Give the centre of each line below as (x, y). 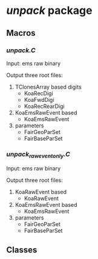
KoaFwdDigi (39, 99)
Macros (21, 33)
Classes (22, 250)
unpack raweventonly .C (38, 155)
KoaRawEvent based (41, 192)
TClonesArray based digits (48, 87)
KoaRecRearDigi (44, 106)
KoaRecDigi (38, 93)
